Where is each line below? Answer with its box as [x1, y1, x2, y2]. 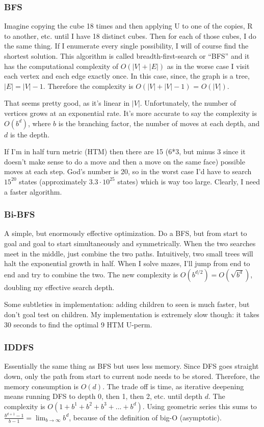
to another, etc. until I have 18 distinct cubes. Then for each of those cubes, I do [4, 30, 256, 41]
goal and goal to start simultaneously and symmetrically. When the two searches [4, 238, 256, 248]
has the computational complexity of [4, 60, 119, 71]
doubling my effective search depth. [4, 281, 115, 292]
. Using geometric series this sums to [142, 400, 257, 411]
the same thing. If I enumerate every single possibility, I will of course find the [4, 40, 249, 51]
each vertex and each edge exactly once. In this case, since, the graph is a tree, [4, 70, 250, 81]
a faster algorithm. [4, 186, 62, 197]
